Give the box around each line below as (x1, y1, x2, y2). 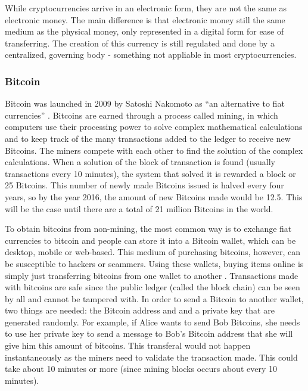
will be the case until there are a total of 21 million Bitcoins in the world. (5, 202, 273, 215)
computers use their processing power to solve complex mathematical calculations (5, 120, 303, 133)
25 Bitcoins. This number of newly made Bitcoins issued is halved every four (5, 179, 284, 191)
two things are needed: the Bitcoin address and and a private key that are (5, 304, 275, 316)
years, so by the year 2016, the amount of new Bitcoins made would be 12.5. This (5, 190, 303, 203)
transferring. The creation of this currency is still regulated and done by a (5, 36, 275, 49)
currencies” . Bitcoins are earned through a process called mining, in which (5, 108, 278, 121)
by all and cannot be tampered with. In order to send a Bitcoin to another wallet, (5, 292, 304, 305)
